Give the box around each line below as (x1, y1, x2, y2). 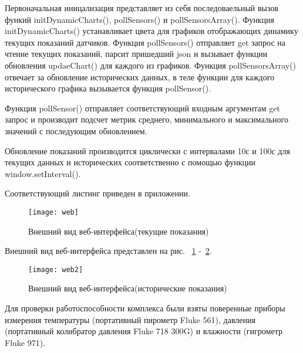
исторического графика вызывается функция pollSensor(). (5, 82, 211, 94)
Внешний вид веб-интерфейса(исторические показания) (28, 282, 227, 294)
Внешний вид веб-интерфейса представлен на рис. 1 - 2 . (5, 245, 212, 257)
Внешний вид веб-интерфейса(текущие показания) (28, 225, 209, 237)
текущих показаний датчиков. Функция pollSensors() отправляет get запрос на (5, 36, 285, 48)
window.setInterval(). (5, 167, 81, 179)
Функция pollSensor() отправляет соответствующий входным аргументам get (5, 101, 280, 114)
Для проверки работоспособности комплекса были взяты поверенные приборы (5, 302, 285, 314)
